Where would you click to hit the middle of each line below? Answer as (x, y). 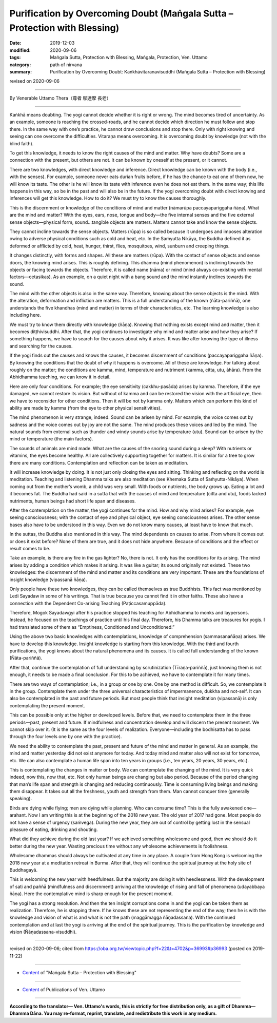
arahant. (18, 815)
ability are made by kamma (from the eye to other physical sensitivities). (86, 408)
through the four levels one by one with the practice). (66, 737)
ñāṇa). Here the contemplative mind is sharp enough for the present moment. (91, 894)
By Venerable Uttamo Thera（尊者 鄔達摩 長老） (60, 98)
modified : (20, 50)
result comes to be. (30, 548)
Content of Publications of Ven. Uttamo (64, 989)
